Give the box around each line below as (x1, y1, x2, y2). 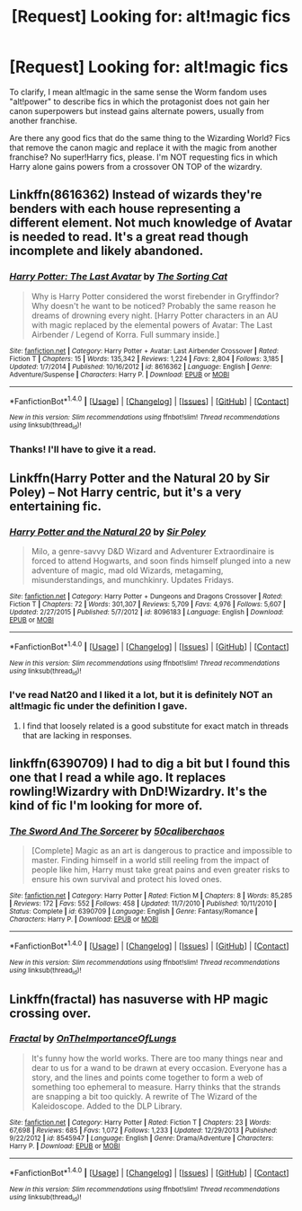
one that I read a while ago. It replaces (9, 770, 226, 785)
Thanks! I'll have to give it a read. (9, 443, 157, 455)
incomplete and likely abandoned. (9, 243, 204, 259)
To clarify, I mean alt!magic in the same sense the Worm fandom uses (9, 86, 268, 97)
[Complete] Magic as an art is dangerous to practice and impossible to (31, 845, 293, 856)
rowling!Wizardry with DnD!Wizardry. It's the (9, 783, 268, 799)
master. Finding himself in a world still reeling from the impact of (31, 855, 270, 866)
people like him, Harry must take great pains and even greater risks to (31, 864, 290, 875)
